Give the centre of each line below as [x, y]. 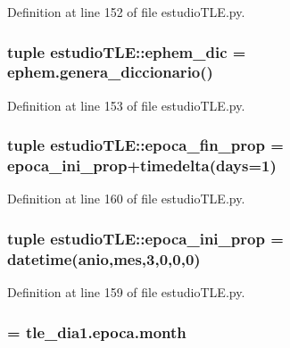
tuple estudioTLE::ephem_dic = [127, 51]
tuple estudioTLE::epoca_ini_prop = [145, 238]
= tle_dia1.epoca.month [97, 331]
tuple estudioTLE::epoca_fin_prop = [145, 145]
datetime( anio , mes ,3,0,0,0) [104, 258]
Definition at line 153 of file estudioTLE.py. [126, 105]
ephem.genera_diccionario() [110, 72]
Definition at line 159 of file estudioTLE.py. [126, 292]
